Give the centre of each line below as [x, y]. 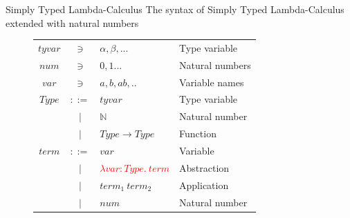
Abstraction [204, 167]
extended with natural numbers [72, 22]
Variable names [212, 82]
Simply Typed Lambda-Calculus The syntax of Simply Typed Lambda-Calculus [175, 9]
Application [204, 185]
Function [198, 133]
